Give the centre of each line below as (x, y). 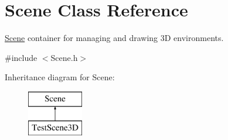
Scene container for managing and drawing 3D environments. (114, 38)
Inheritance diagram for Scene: (60, 77)
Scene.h (64, 57)
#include (21, 57)
